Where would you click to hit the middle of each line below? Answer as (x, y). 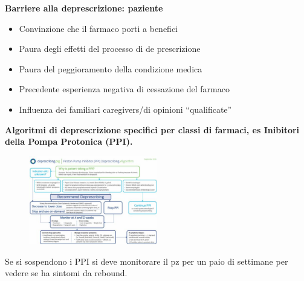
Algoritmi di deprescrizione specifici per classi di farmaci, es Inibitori (152, 129)
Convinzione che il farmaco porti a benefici (98, 28)
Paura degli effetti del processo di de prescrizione (110, 49)
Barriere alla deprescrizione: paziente (84, 8)
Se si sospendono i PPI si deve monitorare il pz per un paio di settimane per (147, 261)
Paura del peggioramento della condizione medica (111, 68)
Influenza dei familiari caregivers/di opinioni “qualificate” (125, 109)
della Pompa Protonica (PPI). (69, 141)
